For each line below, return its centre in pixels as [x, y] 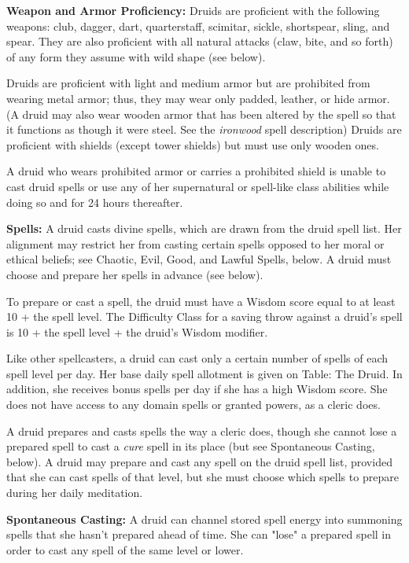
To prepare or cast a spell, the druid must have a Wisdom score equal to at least [201, 301]
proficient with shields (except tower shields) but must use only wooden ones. [193, 144]
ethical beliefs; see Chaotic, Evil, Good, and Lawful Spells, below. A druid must [199, 259]
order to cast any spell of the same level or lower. [125, 549]
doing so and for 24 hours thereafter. [95, 202]
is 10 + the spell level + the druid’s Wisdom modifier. [137, 331]
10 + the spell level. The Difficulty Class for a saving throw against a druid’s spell [204, 316]
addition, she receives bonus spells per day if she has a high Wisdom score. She [197, 389]
